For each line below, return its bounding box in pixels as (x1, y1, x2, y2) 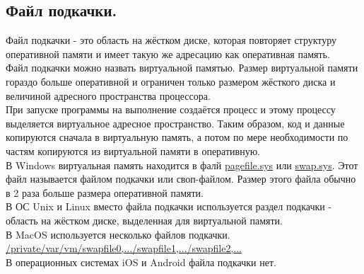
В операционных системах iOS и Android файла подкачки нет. (6, 254, 276, 269)
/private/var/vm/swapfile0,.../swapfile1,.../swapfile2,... (6, 241, 242, 256)
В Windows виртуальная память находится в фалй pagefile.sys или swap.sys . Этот (6, 157, 358, 172)
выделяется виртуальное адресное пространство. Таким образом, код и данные (6, 115, 345, 130)
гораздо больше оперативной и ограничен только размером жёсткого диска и (6, 74, 336, 89)
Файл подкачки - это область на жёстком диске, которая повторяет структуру (6, 33, 337, 47)
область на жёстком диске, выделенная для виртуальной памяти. (6, 212, 283, 227)
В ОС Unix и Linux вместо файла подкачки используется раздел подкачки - (6, 199, 332, 214)
